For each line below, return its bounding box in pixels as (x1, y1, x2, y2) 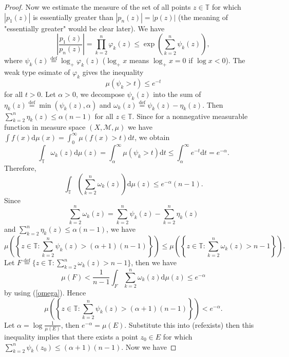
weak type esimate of (4, 66, 70, 77)
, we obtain (134, 131, 170, 142)
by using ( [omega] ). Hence (4, 287, 86, 298)
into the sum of (153, 88, 201, 99)
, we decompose (75, 88, 125, 99)
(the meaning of (178, 11, 228, 22)
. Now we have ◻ (121, 341, 177, 352)
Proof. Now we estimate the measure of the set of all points (4, 2, 191, 12)
